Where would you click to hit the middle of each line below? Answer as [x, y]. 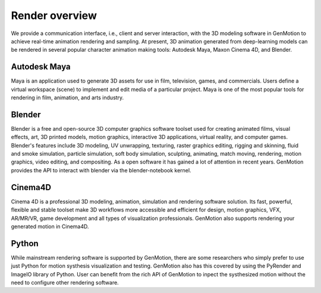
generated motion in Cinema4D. [50, 226]
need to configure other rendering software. [65, 283]
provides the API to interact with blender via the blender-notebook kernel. [101, 170]
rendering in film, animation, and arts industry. [67, 97]
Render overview [54, 15]
